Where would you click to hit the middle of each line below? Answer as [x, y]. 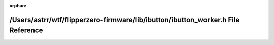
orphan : [18, 6]
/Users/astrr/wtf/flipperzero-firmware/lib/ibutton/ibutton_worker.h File [125, 20]
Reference [26, 31]
